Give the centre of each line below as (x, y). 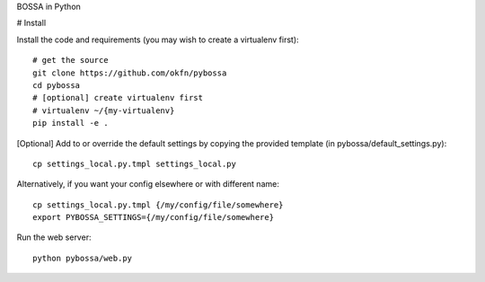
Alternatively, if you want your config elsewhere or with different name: (148, 184)
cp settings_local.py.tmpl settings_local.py (135, 163)
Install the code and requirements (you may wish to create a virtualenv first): (158, 40)
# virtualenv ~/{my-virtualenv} (104, 110)
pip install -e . (71, 123)
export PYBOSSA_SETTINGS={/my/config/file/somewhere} (153, 217)
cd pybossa (57, 85)
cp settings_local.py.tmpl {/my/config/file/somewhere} (158, 205)
